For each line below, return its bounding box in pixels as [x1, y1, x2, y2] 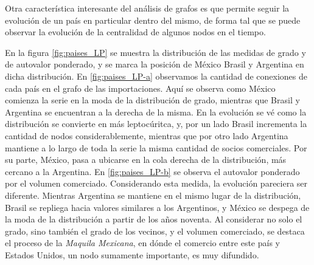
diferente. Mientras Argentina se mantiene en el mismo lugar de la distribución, [5, 188, 301, 201]
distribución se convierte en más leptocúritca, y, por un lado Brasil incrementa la [5, 117, 307, 130]
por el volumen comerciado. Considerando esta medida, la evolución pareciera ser [5, 177, 308, 190]
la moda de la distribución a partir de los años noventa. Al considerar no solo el [5, 213, 302, 225]
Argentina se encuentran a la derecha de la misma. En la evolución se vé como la [5, 105, 307, 118]
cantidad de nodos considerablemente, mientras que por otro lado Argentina [5, 129, 288, 142]
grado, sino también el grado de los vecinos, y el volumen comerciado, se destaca [5, 224, 305, 237]
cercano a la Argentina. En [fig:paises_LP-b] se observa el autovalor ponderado [5, 165, 300, 177]
